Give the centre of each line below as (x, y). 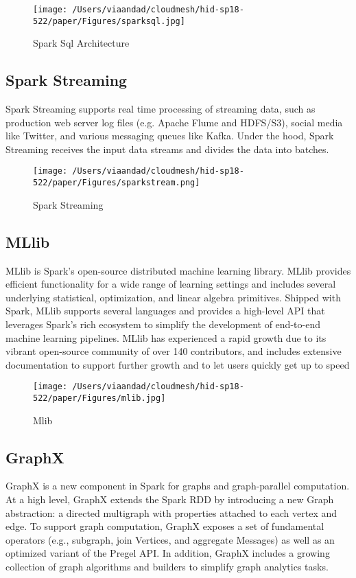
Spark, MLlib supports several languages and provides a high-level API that (165, 311)
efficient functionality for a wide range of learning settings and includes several (171, 284)
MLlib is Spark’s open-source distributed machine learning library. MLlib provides (178, 270)
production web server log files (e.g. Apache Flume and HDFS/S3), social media (174, 122)
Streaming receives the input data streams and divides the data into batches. (167, 149)
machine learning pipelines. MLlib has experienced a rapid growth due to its (166, 337)
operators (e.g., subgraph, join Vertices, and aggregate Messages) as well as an (170, 539)
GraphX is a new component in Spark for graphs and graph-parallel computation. (178, 486)
